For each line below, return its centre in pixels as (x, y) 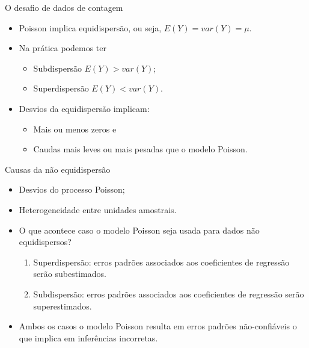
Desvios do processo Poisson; (72, 189)
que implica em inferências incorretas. (88, 337)
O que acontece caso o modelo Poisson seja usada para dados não (139, 230)
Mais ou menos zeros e (75, 129)
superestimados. (63, 306)
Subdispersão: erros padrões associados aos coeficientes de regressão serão (169, 294)
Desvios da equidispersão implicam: (84, 108)
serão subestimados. (70, 274)
